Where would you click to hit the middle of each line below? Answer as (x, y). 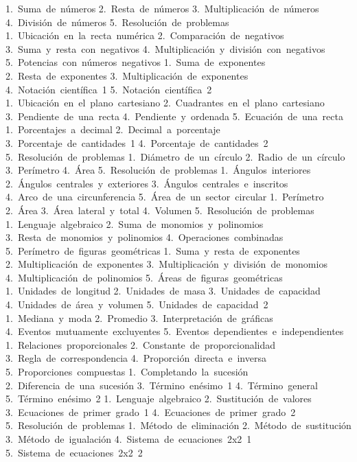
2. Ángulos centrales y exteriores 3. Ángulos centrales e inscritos (147, 183)
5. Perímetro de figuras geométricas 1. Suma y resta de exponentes (153, 250)
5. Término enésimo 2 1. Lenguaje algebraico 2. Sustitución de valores (159, 399)
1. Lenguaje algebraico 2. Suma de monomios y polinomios (135, 223)
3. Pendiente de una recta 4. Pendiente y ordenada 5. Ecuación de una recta (174, 116)
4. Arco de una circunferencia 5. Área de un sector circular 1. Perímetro (165, 197)
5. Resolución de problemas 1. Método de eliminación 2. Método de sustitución (178, 425)
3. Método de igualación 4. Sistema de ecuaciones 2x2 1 (129, 439)
